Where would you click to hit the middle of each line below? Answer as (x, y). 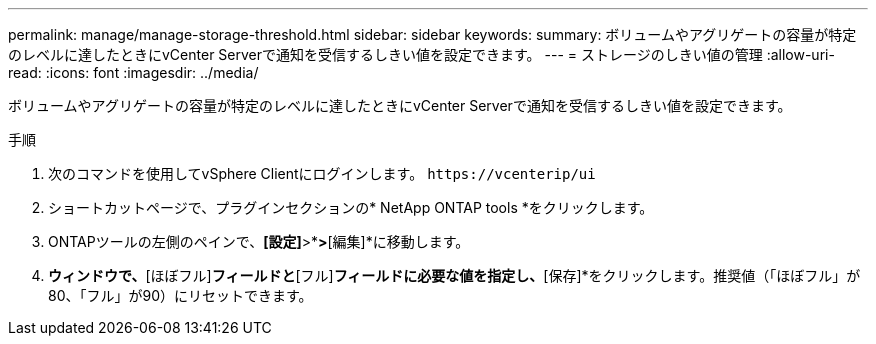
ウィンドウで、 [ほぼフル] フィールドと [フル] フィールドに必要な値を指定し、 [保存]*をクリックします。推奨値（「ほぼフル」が (454, 275)
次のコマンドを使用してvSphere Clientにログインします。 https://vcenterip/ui (322, 173)
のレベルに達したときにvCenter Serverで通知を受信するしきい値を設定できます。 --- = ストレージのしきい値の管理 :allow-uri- (421, 54)
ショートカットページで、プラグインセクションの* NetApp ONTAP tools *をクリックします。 (351, 207)
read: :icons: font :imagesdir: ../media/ (133, 72)
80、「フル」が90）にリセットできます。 (180, 295)
